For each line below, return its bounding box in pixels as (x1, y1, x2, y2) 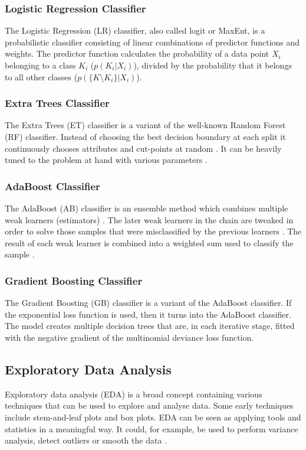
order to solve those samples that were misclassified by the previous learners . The (5, 225, 302, 237)
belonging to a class (5, 59, 76, 71)
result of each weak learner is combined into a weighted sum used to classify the (5, 236, 294, 249)
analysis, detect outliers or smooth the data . (5, 434, 167, 446)
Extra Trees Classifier (5, 96, 110, 110)
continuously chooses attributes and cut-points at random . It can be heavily (5, 142, 282, 154)
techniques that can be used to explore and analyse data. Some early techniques (5, 399, 294, 412)
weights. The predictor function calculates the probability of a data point (5, 47, 269, 60)
